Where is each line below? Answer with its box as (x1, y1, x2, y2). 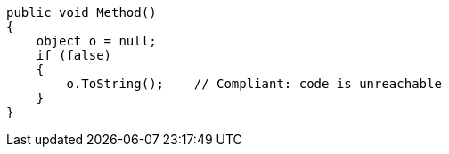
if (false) (36, 48, 112, 62)
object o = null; (36, 34, 157, 48)
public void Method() (6, 5, 157, 20)
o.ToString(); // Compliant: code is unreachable (66, 77, 442, 91)
